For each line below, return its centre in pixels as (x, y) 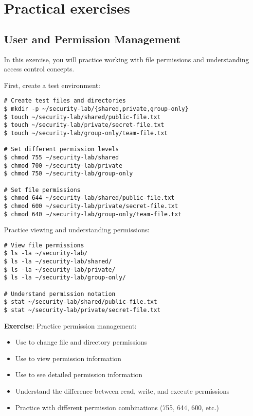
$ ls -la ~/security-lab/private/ (60, 269)
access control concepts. (39, 69)
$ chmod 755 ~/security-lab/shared (62, 157)
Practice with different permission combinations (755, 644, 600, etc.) (117, 407)
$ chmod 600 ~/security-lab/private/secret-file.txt (91, 206)
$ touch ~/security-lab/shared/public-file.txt (82, 117)
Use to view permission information (68, 358)
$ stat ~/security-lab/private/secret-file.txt (82, 310)
